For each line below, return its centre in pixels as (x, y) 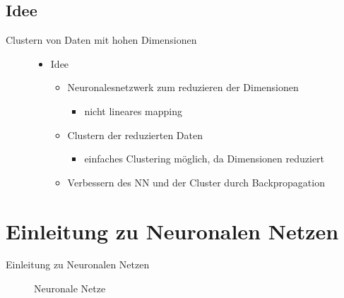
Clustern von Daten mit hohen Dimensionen (101, 40)
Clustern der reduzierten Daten (135, 135)
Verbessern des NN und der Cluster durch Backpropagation (196, 182)
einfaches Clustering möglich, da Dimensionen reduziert (204, 159)
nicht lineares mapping (133, 111)
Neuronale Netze (70, 288)
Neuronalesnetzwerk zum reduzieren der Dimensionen (183, 87)
